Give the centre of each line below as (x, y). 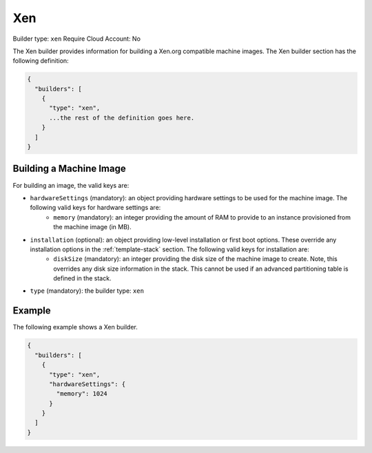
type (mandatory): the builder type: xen (87, 291)
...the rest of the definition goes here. (122, 118)
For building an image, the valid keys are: (71, 185)
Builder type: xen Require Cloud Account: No (77, 39)
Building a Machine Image (70, 169)
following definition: (41, 61)
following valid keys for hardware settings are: (95, 208)
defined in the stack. (82, 278)
